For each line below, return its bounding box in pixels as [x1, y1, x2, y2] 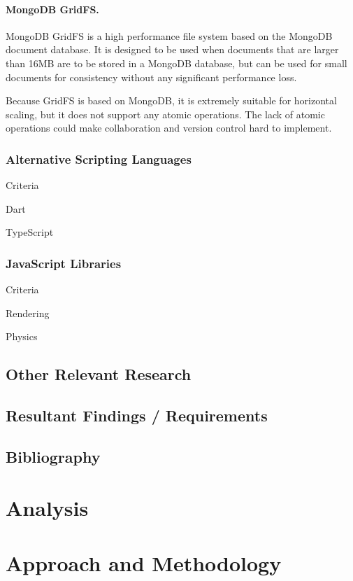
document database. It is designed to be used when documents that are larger [6, 42, 339, 57]
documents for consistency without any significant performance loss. [6, 69, 297, 84]
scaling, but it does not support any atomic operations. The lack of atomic [6, 106, 325, 121]
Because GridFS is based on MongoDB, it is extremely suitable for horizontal [6, 93, 337, 108]
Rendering [6, 305, 50, 320]
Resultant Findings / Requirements [6, 405, 268, 426]
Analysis [6, 493, 89, 522]
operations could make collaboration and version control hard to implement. [6, 120, 332, 135]
